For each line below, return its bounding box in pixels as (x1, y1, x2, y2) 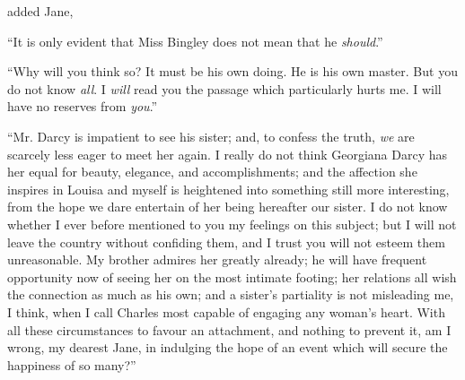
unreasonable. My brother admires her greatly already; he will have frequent (7, 250, 427, 269)
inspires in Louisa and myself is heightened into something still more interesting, (7, 179, 450, 198)
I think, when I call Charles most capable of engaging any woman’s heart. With (7, 302, 445, 321)
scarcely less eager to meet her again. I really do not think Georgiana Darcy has (7, 144, 448, 163)
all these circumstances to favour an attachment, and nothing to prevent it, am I (7, 320, 452, 339)
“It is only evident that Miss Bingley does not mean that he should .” (7, 31, 383, 50)
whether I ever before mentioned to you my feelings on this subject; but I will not (7, 214, 457, 233)
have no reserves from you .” (7, 97, 158, 116)
